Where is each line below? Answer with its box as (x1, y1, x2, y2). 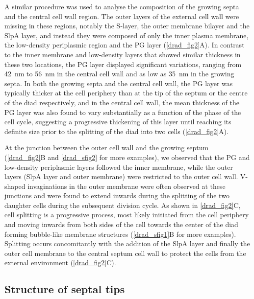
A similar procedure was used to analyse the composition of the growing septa (4, 1, 239, 11)
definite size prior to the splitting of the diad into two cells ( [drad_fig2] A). (4, 126, 229, 136)
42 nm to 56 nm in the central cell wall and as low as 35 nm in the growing (4, 69, 234, 79)
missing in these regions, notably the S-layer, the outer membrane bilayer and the (4, 21, 250, 31)
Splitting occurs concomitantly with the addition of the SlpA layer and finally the (4, 238, 250, 249)
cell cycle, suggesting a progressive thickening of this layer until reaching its (4, 116, 231, 127)
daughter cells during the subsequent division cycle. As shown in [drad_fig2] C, (4, 200, 241, 210)
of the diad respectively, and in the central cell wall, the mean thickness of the (4, 97, 240, 107)
